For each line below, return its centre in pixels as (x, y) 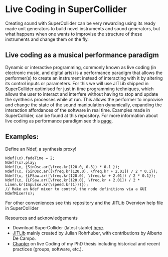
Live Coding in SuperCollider (66, 9)
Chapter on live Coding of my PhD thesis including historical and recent (86, 243)
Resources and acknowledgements (42, 218)
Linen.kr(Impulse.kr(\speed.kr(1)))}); (47, 184)
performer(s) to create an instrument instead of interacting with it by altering (84, 78)
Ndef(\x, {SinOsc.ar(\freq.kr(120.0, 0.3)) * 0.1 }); (63, 167)
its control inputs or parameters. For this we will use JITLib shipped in (77, 83)
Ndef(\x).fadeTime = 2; (30, 158)
